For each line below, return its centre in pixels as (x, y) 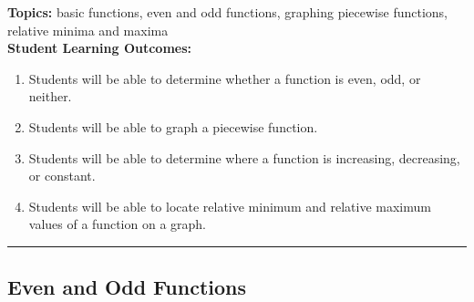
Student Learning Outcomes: (100, 48)
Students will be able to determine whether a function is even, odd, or (225, 78)
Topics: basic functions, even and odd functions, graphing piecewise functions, (227, 12)
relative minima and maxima (88, 30)
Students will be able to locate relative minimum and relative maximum (230, 206)
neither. (50, 96)
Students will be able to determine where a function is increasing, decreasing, (244, 157)
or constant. (62, 176)
